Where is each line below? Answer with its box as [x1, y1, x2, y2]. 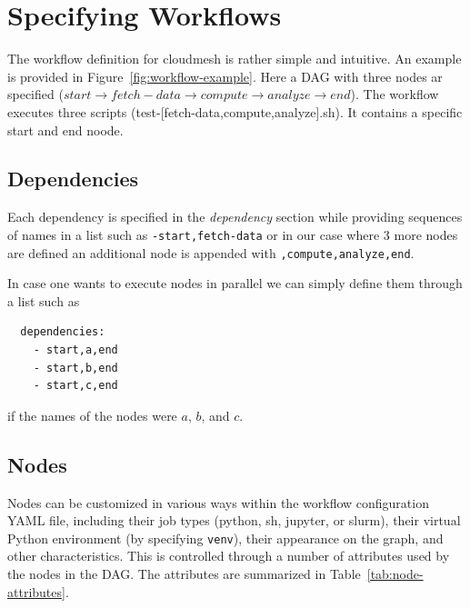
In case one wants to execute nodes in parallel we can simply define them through [7, 274, 463, 293]
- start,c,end [33, 379, 118, 393]
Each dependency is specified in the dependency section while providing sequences [7, 207, 463, 226]
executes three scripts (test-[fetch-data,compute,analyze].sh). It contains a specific [7, 102, 463, 121]
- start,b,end [33, 361, 118, 374]
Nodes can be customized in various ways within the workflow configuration [7, 493, 429, 512]
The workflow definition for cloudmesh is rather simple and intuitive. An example [7, 49, 462, 68]
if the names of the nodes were [7, 405, 177, 424]
